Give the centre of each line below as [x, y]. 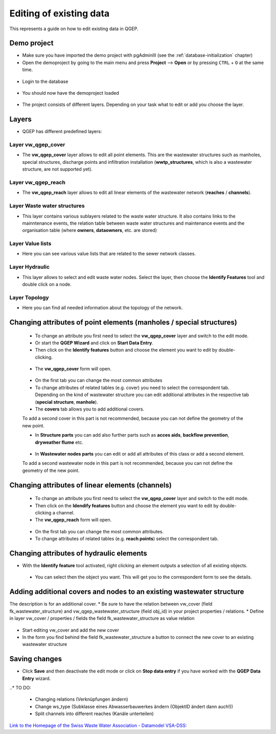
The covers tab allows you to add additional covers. [90, 409]
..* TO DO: [20, 687]
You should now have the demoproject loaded [71, 93]
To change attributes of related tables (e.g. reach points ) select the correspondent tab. [127, 539]
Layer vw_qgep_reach [38, 182]
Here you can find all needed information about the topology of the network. [102, 308]
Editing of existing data [60, 13]
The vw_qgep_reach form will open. [73, 520]
